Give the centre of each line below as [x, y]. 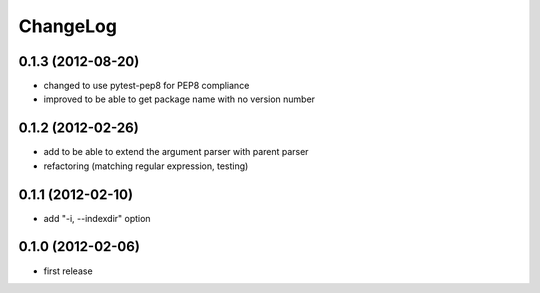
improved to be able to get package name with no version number [179, 99]
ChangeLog [67, 26]
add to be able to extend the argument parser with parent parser [176, 152]
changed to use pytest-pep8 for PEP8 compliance [146, 86]
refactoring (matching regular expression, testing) [146, 166]
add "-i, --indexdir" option [97, 218]
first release [68, 271]
